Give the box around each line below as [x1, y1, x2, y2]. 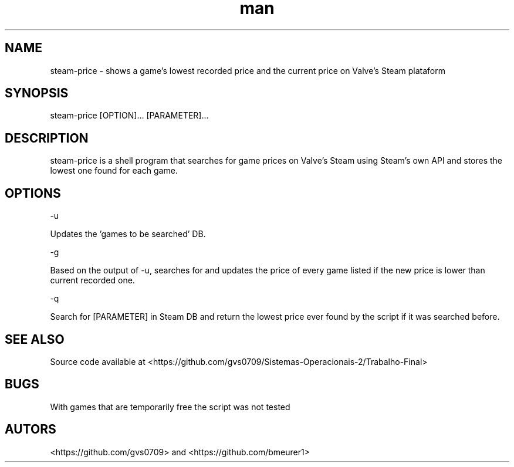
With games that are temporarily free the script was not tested [50, 401, 290, 412]
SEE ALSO [5, 331, 65, 347]
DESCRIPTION [5, 130, 89, 145]
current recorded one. [50, 275, 135, 286]
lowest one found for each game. [50, 165, 178, 176]
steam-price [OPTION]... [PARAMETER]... [50, 110, 209, 121]
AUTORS [5, 422, 56, 437]
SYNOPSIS [5, 86, 69, 101]
